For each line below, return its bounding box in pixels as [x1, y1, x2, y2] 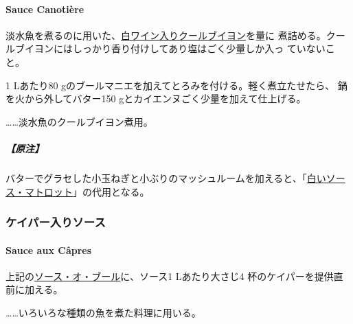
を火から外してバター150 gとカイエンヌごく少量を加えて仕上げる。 [5, 91, 306, 106]
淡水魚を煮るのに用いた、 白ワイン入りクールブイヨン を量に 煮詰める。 [5, 27, 326, 42]
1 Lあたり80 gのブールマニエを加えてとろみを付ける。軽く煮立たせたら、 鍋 [5, 78, 348, 92]
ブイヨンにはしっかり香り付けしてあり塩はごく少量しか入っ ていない [14, 41, 326, 56]
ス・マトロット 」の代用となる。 [5, 184, 150, 198]
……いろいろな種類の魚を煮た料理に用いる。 [5, 305, 201, 319]
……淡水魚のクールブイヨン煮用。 [5, 114, 153, 128]
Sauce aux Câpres [5, 242, 92, 257]
